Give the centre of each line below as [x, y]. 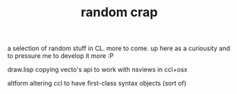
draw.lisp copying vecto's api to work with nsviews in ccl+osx [98, 70]
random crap [119, 12]
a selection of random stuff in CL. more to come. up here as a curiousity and [119, 48]
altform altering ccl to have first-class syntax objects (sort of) [97, 83]
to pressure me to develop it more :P [61, 56]
